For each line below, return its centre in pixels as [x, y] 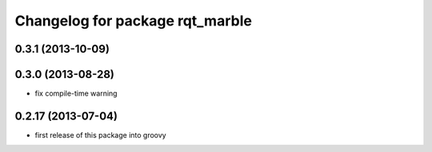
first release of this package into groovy [101, 134]
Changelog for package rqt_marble [133, 21]
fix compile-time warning [76, 94]
